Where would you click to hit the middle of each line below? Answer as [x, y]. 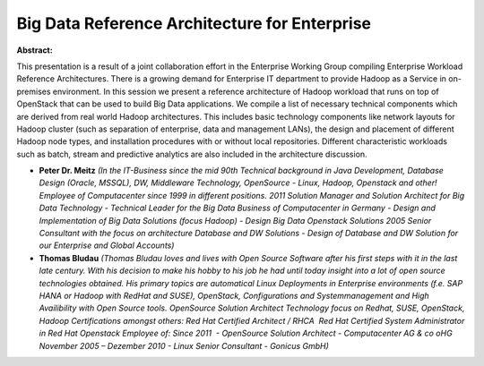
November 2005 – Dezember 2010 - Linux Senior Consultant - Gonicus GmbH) [184, 345]
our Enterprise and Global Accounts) [107, 245]
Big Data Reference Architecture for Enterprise [194, 23]
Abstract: [35, 50]
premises [34, 91]
